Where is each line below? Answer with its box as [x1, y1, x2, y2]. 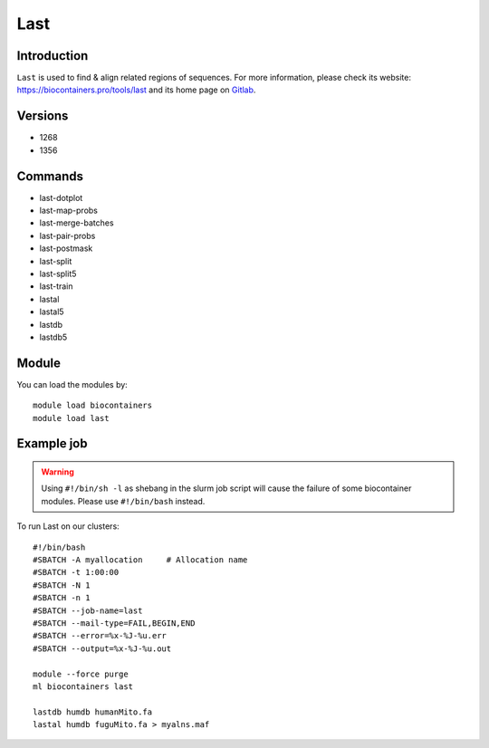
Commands [16, 168, 84, 184]
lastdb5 [39, 331, 68, 342]
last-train [39, 281, 73, 292]
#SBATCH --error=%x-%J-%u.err [33, 630, 168, 641]
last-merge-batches [39, 217, 114, 228]
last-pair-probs [39, 230, 96, 241]
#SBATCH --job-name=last [33, 605, 143, 616]
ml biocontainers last [33, 681, 134, 692]
